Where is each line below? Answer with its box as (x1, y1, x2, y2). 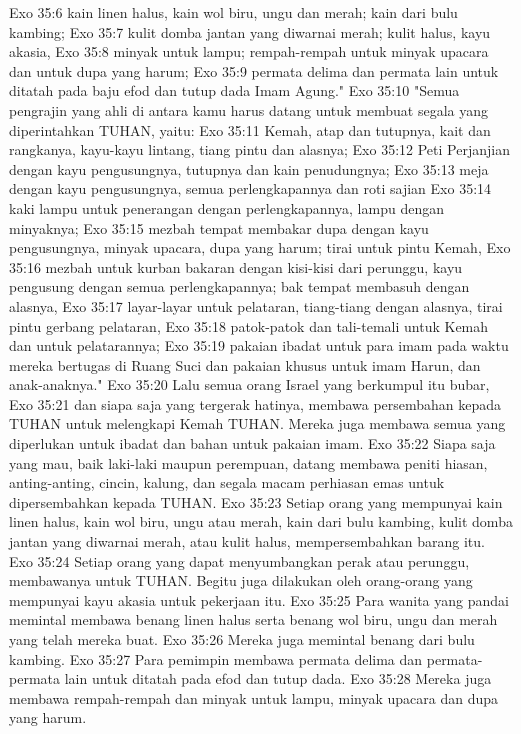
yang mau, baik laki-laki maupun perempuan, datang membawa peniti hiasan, (9, 452, 488, 473)
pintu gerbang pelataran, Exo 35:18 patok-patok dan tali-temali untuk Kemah (9, 315, 489, 336)
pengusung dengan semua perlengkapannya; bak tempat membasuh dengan (9, 276, 470, 297)
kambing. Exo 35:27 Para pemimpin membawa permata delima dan (9, 648, 423, 669)
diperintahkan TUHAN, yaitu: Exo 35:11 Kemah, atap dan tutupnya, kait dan (9, 119, 491, 140)
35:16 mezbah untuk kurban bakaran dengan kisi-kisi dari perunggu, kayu (9, 256, 463, 277)
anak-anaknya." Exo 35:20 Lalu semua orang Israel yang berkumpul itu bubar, (9, 374, 490, 395)
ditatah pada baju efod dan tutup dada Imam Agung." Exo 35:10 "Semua (9, 80, 460, 101)
